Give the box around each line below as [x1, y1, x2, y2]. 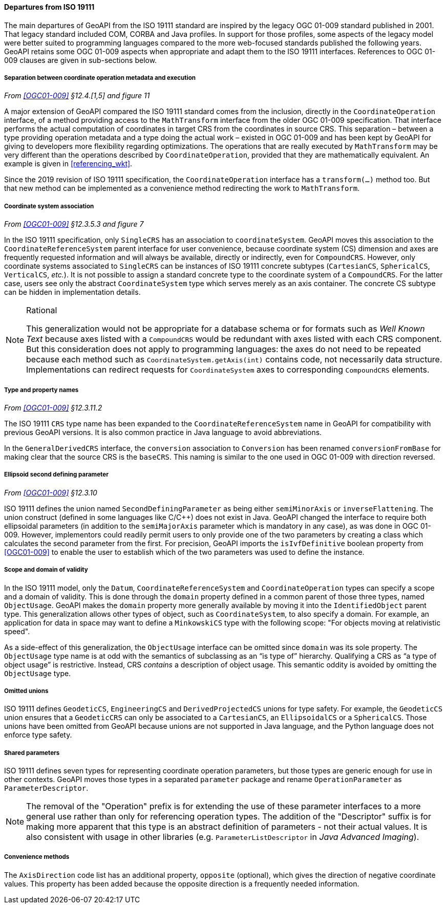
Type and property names [4, 386, 79, 394]
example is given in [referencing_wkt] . [4, 159, 133, 168]
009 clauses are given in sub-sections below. [4, 55, 157, 64]
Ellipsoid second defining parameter [4, 471, 109, 479]
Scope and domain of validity [4, 566, 88, 574]
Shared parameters [4, 749, 60, 756]
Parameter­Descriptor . [4, 784, 89, 793]
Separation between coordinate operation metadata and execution [4, 74, 196, 81]
